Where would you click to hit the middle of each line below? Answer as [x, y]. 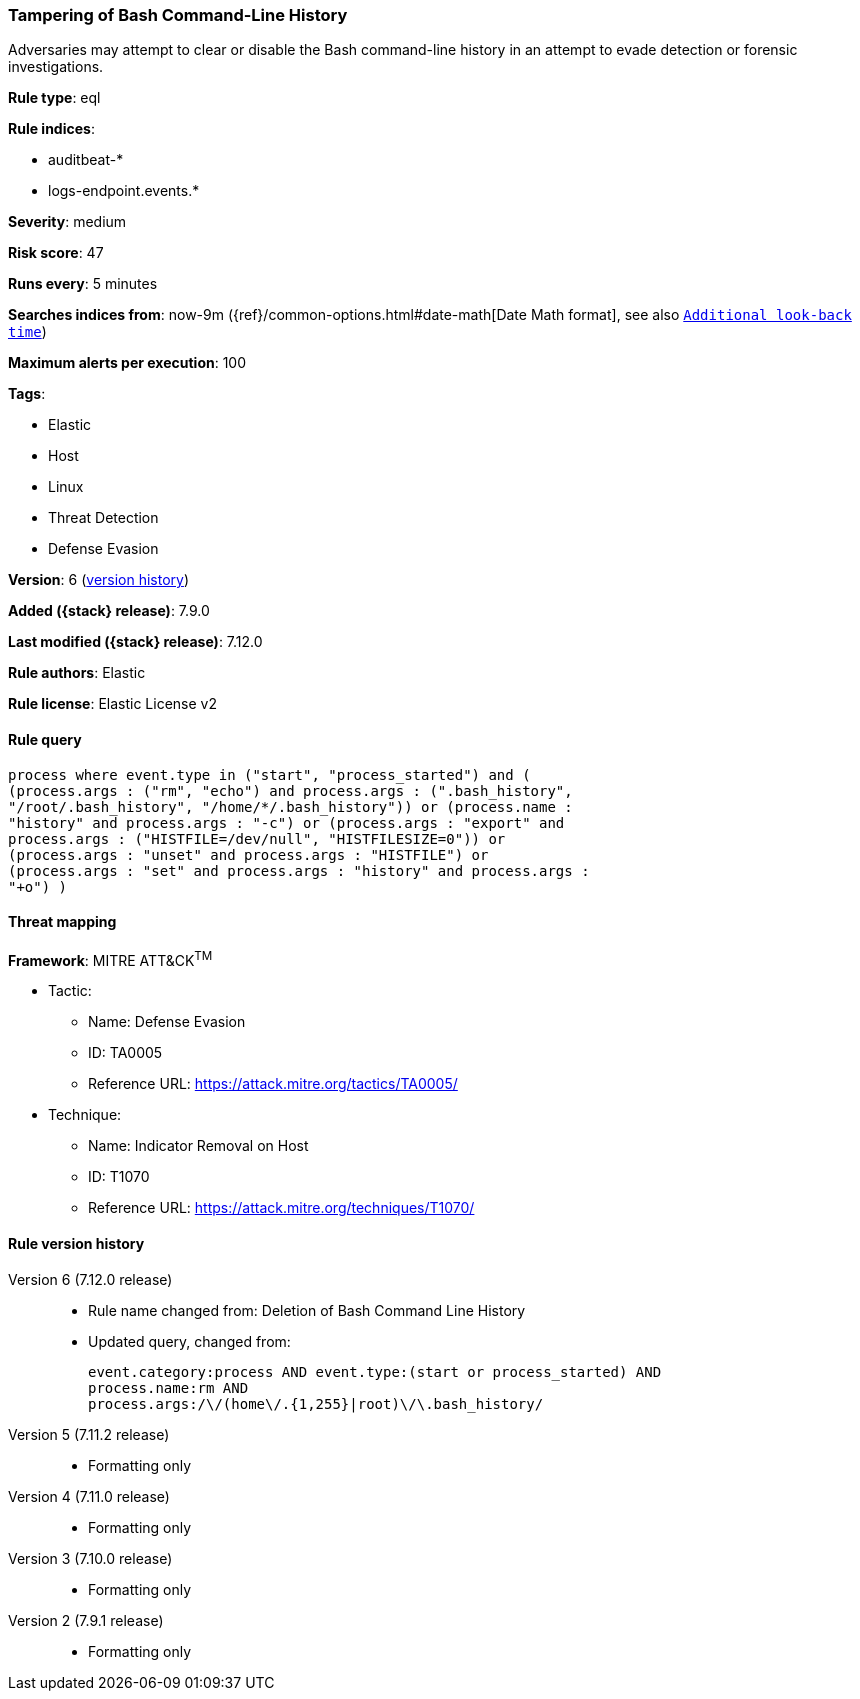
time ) [27, 332]
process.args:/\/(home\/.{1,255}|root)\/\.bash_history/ [316, 1403]
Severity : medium [67, 222]
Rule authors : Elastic [77, 673]
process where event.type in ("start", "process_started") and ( [269, 774]
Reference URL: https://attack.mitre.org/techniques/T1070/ [281, 1208]
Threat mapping [62, 922]
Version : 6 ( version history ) [99, 580]
